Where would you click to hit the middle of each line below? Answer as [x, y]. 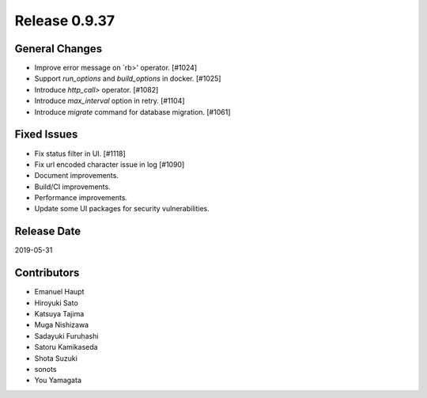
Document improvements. [76, 176]
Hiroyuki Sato [56, 303]
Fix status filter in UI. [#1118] [80, 154]
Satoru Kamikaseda [66, 347]
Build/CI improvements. [72, 187]
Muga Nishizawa [62, 325]
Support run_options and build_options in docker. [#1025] [128, 78]
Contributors [47, 273]
